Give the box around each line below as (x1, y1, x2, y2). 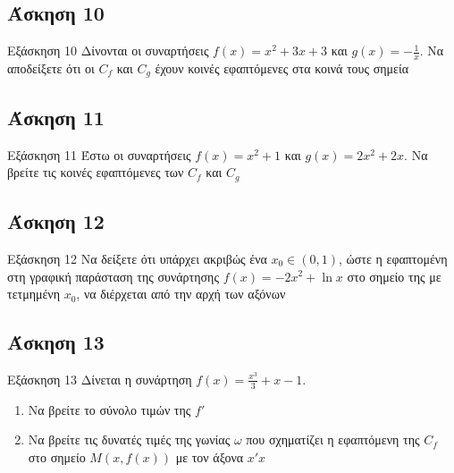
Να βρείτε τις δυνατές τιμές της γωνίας (28, 430, 231, 449)
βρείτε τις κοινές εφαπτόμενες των (7, 163, 184, 182)
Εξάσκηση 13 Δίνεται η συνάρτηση (7, 369, 192, 388)
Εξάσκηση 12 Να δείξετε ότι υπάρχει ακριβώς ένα (7, 249, 267, 267)
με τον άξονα (175, 447, 244, 466)
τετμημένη (7, 284, 60, 303)
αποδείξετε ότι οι (7, 59, 95, 78)
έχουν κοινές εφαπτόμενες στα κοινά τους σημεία (155, 59, 409, 78)
